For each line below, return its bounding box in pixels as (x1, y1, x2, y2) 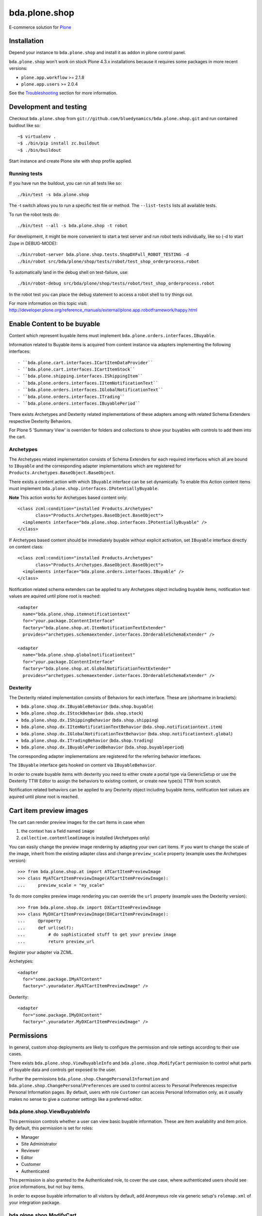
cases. (9, 1051, 22, 1057)
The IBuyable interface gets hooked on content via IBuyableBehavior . (9, 762, 157, 768)
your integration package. (9, 1199, 61, 1206)
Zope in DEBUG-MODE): (9, 240, 58, 246)
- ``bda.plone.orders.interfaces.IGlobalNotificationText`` (17, 387, 164, 393)
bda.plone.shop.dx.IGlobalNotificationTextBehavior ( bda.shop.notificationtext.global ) (21, 731, 233, 736)
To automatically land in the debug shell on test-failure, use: (9, 269, 129, 275)
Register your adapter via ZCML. (9, 949, 74, 955)
